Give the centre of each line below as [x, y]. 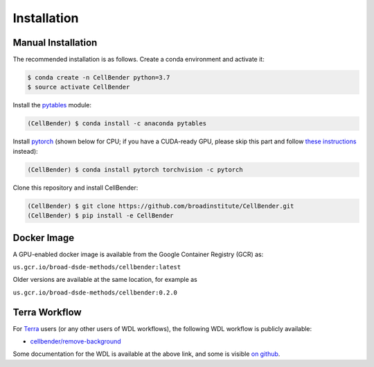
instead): [25, 151]
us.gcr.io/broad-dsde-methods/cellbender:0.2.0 [95, 292]
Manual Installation [55, 43]
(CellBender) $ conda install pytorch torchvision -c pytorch [135, 169]
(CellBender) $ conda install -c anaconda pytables [117, 124]
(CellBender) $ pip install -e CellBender [100, 216]
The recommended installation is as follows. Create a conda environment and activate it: [139, 60]
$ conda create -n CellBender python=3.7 [99, 78]
